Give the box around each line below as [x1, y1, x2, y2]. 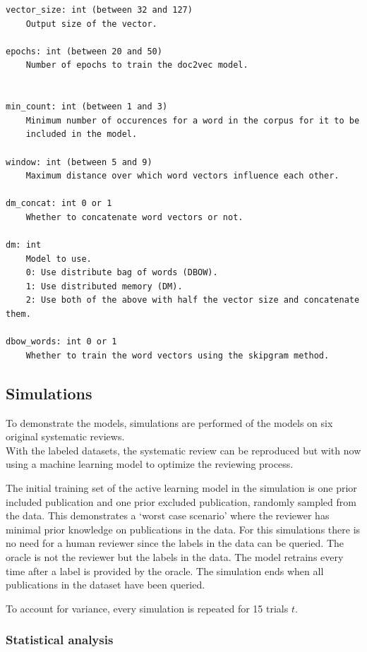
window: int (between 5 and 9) [6, 157, 152, 167]
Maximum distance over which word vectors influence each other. [25, 171, 339, 181]
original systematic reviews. [6, 429, 125, 444]
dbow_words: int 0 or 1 [6, 337, 117, 347]
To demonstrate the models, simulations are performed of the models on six [6, 415, 333, 430]
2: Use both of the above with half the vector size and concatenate [25, 295, 360, 306]
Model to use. [25, 253, 92, 264]
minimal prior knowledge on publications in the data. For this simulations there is [6, 521, 361, 536]
